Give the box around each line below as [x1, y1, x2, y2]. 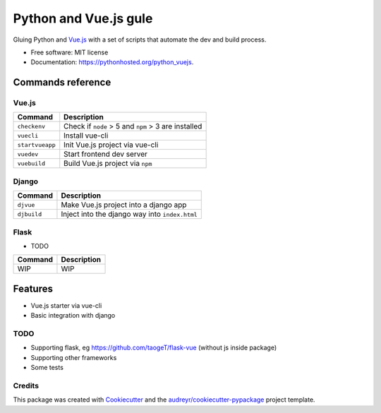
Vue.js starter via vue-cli [30, 301, 102, 310]
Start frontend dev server [64, 149, 148, 159]
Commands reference [13, 76, 111, 88]
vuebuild [17, 160, 46, 167]
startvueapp [17, 141, 56, 148]
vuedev [17, 150, 39, 158]
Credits [13, 381, 39, 390]
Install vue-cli [64, 131, 109, 140]
